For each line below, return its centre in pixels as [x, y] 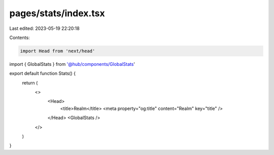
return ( [30, 83]
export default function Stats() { [43, 73]
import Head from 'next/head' [58, 51]
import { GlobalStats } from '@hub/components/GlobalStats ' [72, 64]
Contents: [20, 37]
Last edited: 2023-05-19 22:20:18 [44, 28]
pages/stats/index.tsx [57, 13]
